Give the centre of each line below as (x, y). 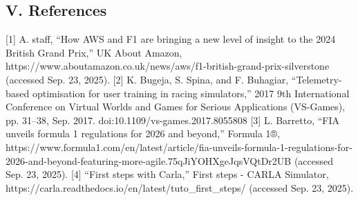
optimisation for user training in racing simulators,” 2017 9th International (191, 93)
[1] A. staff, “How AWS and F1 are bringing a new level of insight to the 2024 (171, 39)
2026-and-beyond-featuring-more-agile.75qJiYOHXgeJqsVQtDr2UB (149, 160)
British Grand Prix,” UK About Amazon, (94, 52)
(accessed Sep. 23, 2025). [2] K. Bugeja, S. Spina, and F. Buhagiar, (147, 79)
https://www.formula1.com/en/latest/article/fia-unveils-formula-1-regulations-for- (179, 147)
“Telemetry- (317, 79)
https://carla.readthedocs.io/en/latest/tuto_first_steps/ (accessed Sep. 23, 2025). (180, 187)
